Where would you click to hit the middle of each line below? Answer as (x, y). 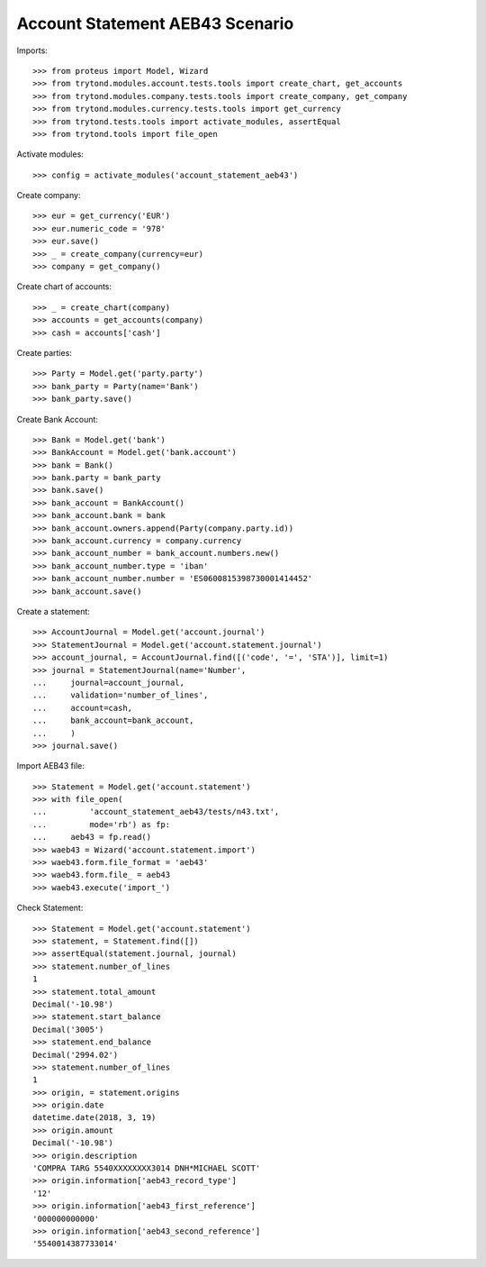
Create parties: (44, 352)
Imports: (32, 50)
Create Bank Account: (58, 419)
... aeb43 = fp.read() (92, 837)
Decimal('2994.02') (76, 1055)
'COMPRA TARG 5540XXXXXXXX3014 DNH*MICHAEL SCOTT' (147, 1168)
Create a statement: (53, 611)
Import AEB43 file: (51, 766)
